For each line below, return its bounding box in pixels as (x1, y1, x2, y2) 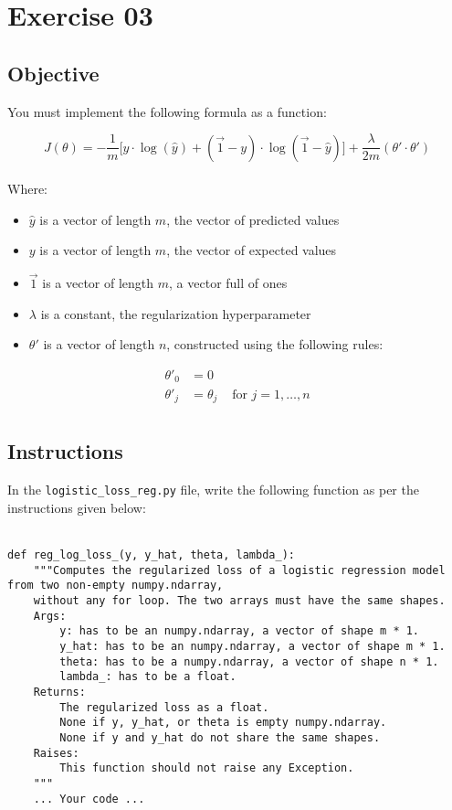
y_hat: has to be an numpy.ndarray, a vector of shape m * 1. (59, 640, 446, 653)
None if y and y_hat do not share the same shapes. (59, 730, 381, 744)
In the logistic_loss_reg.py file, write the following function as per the (7, 480, 419, 499)
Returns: (33, 685, 86, 698)
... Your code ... (33, 792, 145, 805)
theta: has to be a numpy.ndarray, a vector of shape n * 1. (59, 655, 439, 668)
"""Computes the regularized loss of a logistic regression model (33, 563, 446, 577)
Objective (7, 59, 100, 87)
